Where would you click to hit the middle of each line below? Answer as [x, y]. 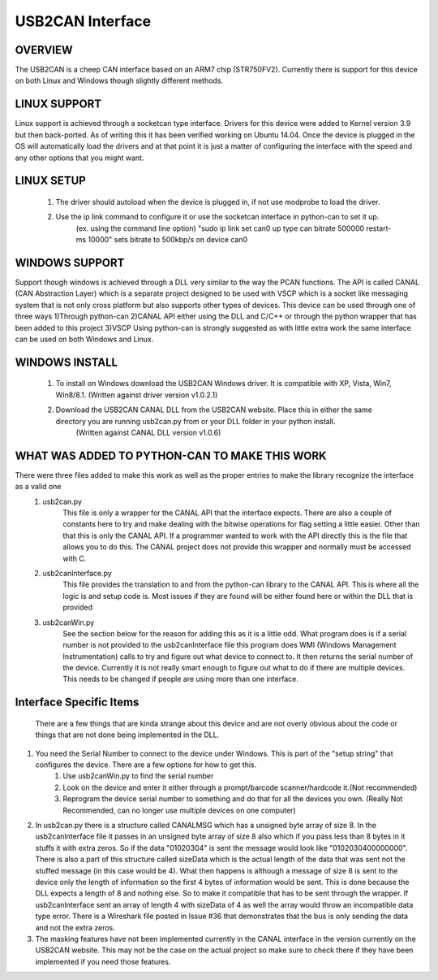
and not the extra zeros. [75, 927]
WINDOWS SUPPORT [70, 263]
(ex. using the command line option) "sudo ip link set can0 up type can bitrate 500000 [220, 228]
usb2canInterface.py [77, 573]
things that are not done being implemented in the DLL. [127, 735]
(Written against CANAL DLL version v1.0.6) [148, 432]
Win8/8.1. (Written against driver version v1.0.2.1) [137, 395]
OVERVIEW [44, 50]
